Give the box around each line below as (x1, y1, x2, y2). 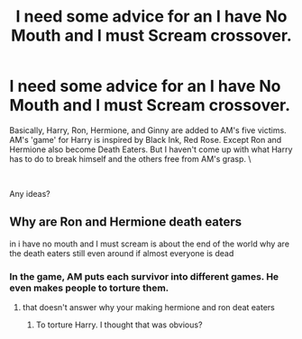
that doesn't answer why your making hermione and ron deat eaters (22, 302, 275, 313)
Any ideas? (9, 188, 51, 199)
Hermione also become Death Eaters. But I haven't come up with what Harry (9, 144, 293, 155)
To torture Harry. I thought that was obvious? (35, 319, 203, 330)
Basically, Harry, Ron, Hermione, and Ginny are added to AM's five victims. (9, 124, 287, 136)
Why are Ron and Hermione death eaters (9, 214, 243, 230)
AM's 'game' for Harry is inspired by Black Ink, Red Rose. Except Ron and (9, 134, 282, 145)
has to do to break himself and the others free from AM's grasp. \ (9, 153, 252, 164)
